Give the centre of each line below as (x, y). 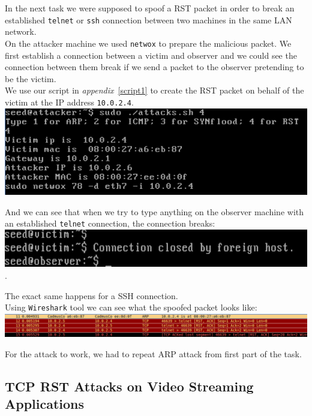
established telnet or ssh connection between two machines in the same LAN (148, 19)
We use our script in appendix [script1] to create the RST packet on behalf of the (154, 90)
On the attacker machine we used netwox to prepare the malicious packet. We (148, 43)
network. (21, 31)
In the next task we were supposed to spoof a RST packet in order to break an (150, 8)
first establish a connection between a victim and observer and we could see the (151, 55)
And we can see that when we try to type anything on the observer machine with (154, 211)
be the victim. (31, 78)
